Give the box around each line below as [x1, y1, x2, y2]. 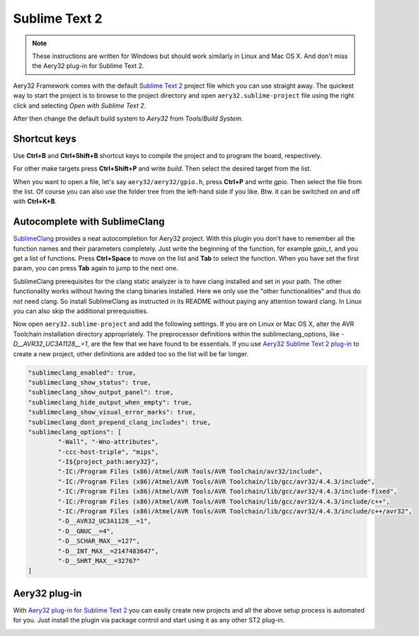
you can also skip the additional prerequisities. [13, 307, 149, 315]
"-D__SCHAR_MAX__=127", [57, 537, 141, 545]
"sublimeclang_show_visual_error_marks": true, [28, 408, 196, 416]
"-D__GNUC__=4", [57, 527, 115, 535]
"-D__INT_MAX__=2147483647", [57, 547, 159, 555]
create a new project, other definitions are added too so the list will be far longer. [13, 349, 249, 358]
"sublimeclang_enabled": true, [28, 368, 137, 377]
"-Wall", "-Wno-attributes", [57, 438, 159, 446]
